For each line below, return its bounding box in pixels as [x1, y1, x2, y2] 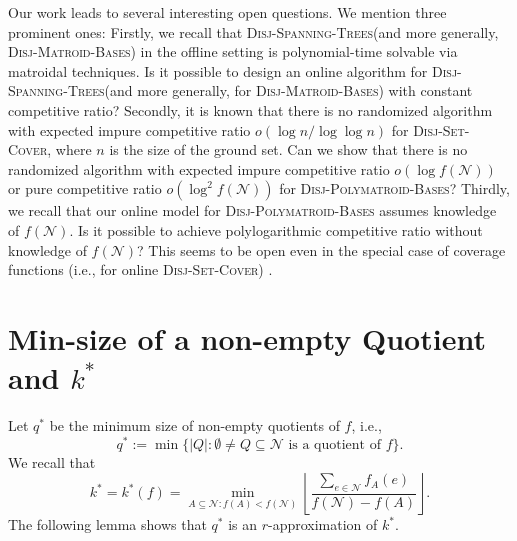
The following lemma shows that [8, 514, 207, 535]
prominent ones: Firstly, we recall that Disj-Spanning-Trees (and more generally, [8, 21, 499, 42]
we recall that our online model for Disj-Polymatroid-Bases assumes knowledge [8, 200, 497, 221]
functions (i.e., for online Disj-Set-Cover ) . [8, 259, 273, 280]
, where [47, 139, 92, 160]
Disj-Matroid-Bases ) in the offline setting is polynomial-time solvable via [8, 41, 458, 62]
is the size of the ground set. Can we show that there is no [109, 139, 468, 160]
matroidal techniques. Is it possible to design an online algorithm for [8, 60, 428, 81]
